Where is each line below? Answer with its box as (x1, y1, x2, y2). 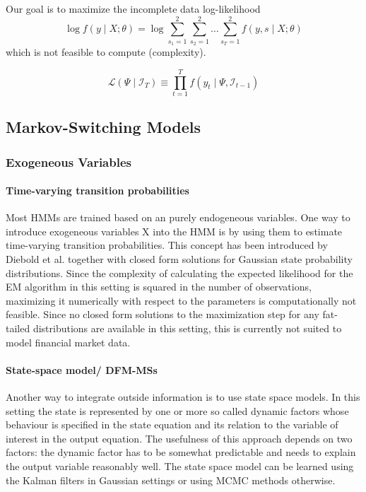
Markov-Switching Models (6, 116, 201, 138)
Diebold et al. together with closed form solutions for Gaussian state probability (6, 252, 353, 266)
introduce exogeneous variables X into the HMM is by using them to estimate (6, 223, 343, 238)
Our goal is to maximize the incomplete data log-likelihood (6, 1, 261, 16)
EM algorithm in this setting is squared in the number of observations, (6, 279, 312, 294)
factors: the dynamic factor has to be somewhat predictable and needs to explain (6, 445, 356, 459)
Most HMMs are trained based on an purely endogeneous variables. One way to (6, 210, 350, 225)
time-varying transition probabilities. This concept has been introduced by (6, 238, 328, 252)
